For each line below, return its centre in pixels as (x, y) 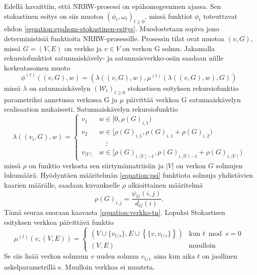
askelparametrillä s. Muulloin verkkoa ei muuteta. (80, 266)
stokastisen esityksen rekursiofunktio (183, 88)
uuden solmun (118, 256)
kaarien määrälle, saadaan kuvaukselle (62, 184)
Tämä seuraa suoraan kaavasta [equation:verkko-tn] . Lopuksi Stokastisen (115, 212)
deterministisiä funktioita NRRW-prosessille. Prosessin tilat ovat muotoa (114, 38)
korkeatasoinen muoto (37, 67)
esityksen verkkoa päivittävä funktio (59, 222)
